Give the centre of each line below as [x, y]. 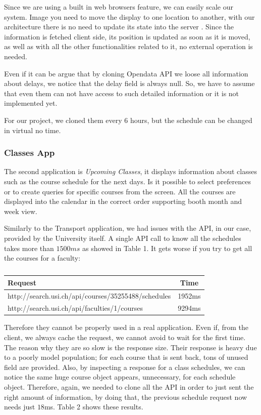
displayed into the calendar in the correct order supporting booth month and [123, 201]
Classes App [30, 153]
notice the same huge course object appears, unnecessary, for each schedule [120, 377]
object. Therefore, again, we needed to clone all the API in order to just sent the [129, 387]
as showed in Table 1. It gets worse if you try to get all [167, 248]
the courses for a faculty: [42, 258]
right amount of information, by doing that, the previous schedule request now [126, 397]
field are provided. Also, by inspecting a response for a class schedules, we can [125, 367]
